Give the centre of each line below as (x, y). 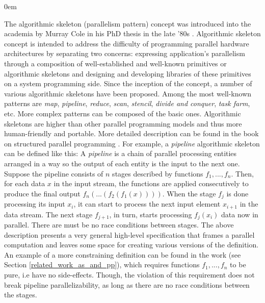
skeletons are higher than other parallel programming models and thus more (123, 123)
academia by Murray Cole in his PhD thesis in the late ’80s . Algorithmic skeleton (132, 33)
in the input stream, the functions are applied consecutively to (151, 183)
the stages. (21, 295)
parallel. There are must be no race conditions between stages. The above (119, 225)
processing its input (35, 204)
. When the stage (189, 193)
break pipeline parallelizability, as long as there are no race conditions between (127, 284)
